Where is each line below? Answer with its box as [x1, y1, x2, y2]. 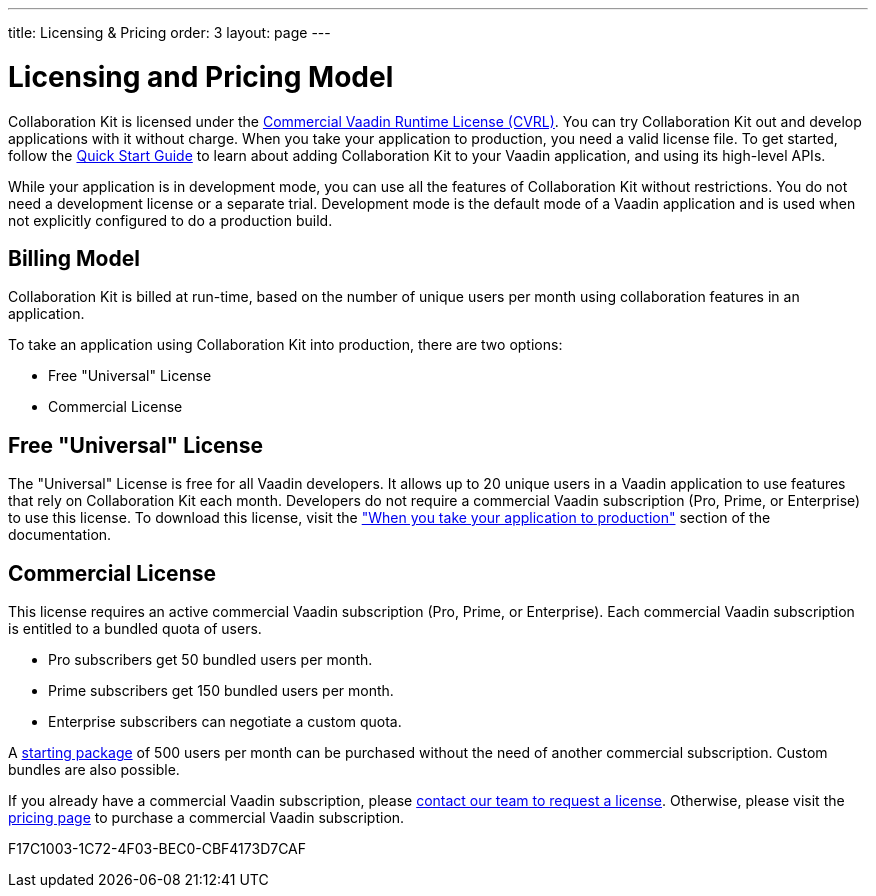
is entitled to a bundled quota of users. [8, 620, 262, 638]
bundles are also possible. [8, 761, 180, 779]
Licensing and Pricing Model [8, 59, 394, 94]
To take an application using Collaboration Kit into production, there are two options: [8, 336, 563, 354]
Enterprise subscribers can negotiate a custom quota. [48, 713, 402, 731]
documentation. [8, 526, 112, 544]
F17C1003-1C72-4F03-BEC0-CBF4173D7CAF [8, 840, 307, 858]
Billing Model [8, 245, 140, 271]
